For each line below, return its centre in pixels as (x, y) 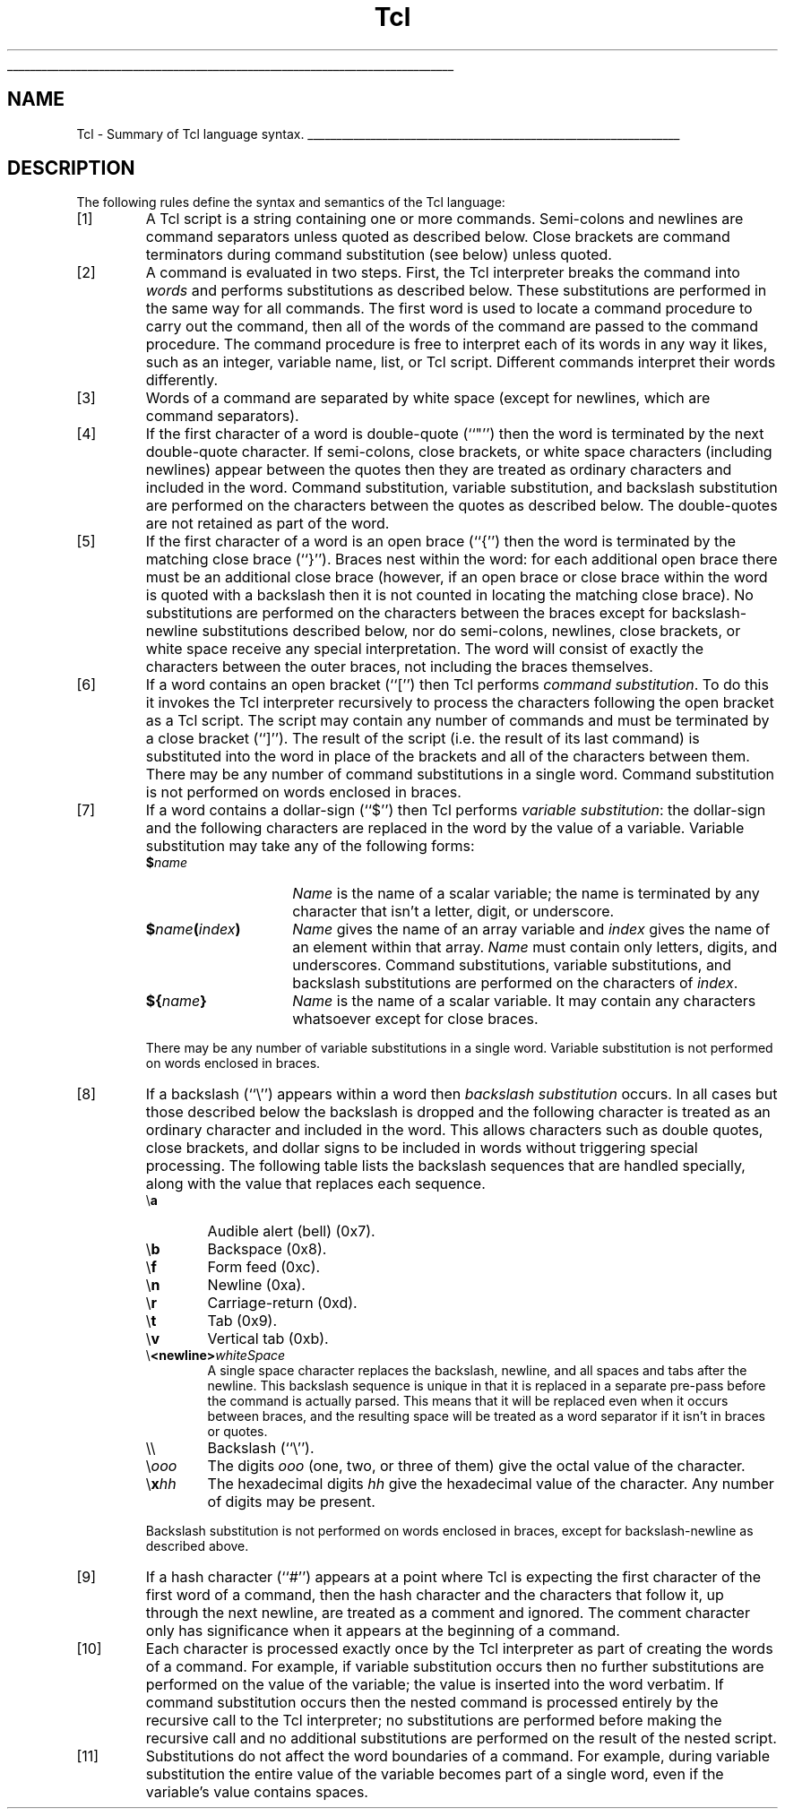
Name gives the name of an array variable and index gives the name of (531, 930)
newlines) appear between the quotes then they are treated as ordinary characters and (439, 470)
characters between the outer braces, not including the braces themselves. (399, 667)
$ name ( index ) (193, 930)
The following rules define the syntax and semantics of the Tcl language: (291, 202)
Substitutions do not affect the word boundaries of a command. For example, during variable (458, 1756)
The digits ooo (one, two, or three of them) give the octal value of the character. (476, 1466)
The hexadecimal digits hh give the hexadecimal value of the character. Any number (491, 1484)
